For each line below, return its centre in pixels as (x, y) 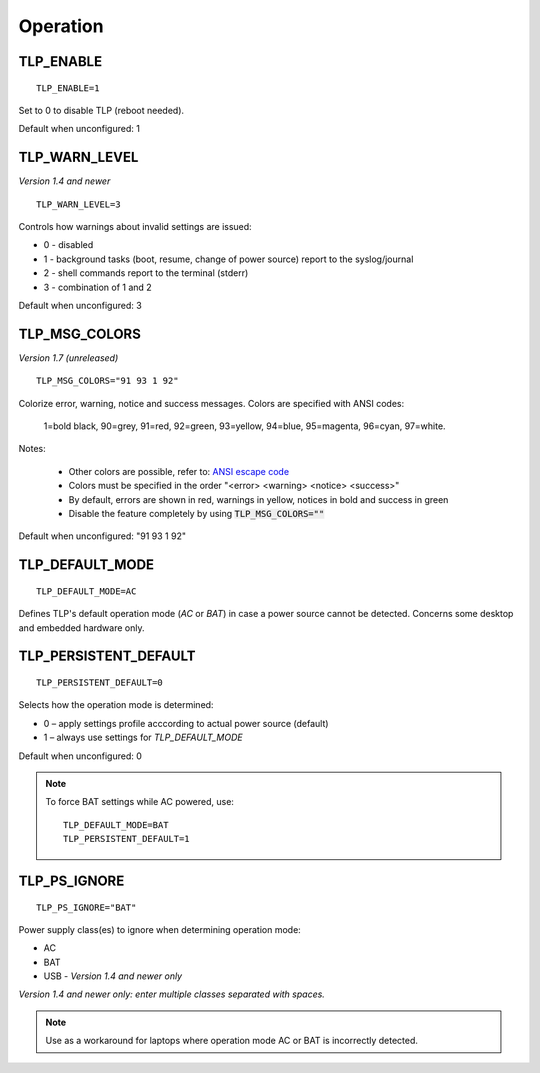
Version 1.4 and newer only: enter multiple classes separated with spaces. (171, 994)
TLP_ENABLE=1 (68, 88)
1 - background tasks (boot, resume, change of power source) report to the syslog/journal (228, 259)
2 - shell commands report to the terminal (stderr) (146, 273)
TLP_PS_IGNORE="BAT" (86, 907)
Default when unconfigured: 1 (79, 129)
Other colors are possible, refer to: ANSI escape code (179, 471)
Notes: (32, 449)
